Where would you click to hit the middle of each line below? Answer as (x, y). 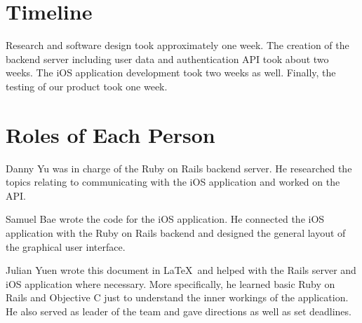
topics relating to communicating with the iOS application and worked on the (173, 182)
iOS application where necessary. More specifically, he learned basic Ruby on (170, 283)
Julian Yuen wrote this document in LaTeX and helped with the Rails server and (181, 270)
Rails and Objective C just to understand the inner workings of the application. (177, 297)
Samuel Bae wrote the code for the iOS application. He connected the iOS (165, 219)
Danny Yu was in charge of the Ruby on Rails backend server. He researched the (179, 168)
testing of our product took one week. (87, 86)
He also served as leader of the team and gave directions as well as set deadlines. (179, 311)
